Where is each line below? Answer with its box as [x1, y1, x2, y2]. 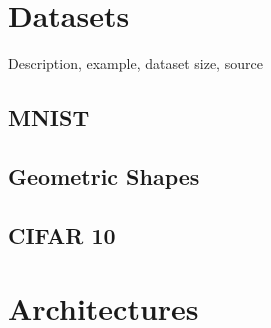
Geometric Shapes [8, 160, 200, 191]
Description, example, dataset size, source [8, 53, 263, 74]
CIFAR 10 [8, 219, 116, 250]
